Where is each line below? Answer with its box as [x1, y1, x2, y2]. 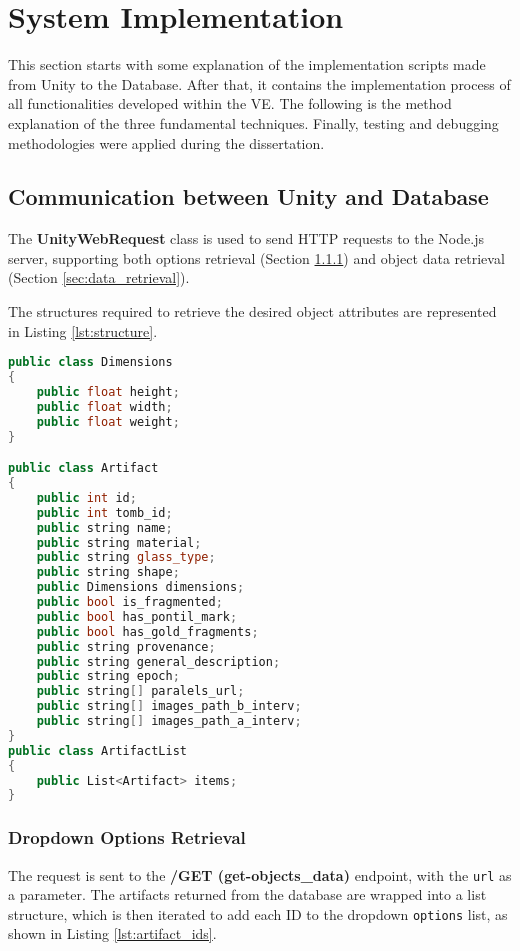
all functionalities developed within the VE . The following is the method [8, 93, 452, 114]
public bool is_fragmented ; [36, 595, 223, 610]
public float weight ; [36, 414, 180, 429]
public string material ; [36, 535, 202, 550]
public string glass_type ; [36, 550, 216, 565]
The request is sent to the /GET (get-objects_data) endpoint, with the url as [8, 864, 512, 885]
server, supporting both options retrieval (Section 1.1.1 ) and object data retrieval [8, 247, 505, 268]
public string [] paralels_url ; [36, 684, 245, 699]
